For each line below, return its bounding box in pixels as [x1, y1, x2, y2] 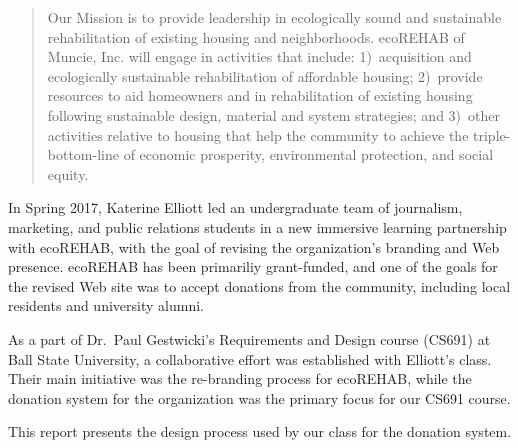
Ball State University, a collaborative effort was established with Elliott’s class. [8, 348, 492, 369]
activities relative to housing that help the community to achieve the [47, 124, 469, 145]
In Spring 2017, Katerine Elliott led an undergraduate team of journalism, [8, 197, 463, 218]
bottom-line [47, 144, 119, 165]
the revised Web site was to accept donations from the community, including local [8, 275, 511, 296]
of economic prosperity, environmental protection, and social [123, 144, 494, 165]
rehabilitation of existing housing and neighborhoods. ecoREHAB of [47, 26, 465, 47]
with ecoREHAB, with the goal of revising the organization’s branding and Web [8, 236, 500, 257]
